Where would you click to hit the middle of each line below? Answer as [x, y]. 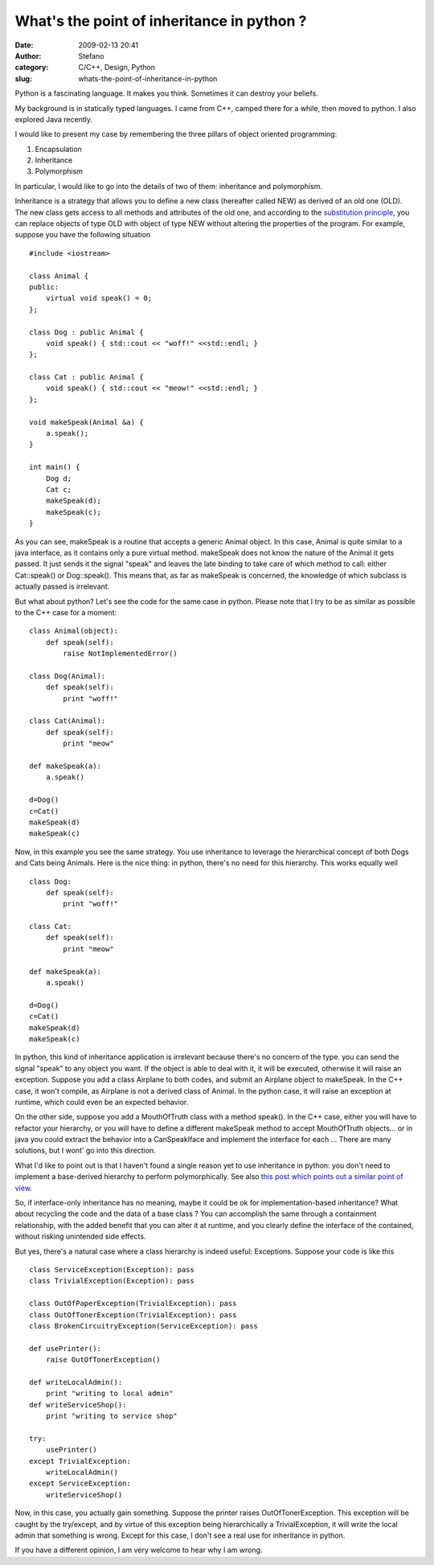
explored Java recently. [53, 119]
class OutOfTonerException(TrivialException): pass [133, 1314]
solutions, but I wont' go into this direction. [85, 1151]
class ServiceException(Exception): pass [112, 1269]
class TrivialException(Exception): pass [112, 1281]
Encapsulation [58, 149]
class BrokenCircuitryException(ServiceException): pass [144, 1326]
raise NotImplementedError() [121, 654]
